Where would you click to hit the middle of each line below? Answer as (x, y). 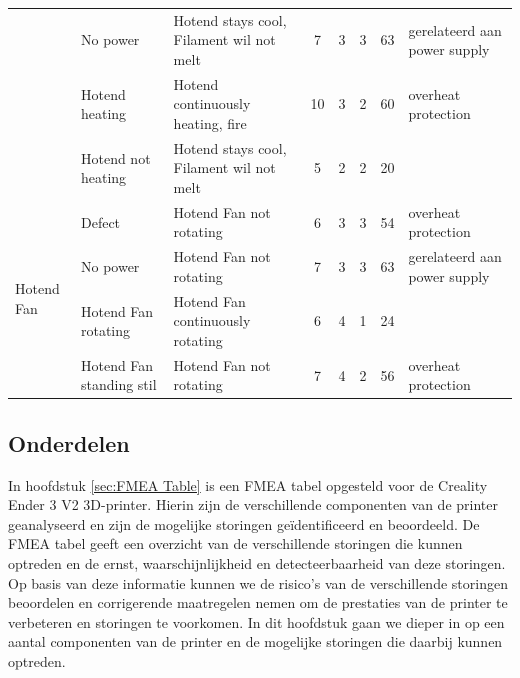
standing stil (118, 384)
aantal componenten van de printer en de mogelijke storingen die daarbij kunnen (255, 641)
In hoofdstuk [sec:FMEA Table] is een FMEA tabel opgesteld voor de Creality (248, 484)
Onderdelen (69, 442)
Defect (100, 221)
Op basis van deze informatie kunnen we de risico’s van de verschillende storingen (258, 582)
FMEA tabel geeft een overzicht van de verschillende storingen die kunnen (235, 543)
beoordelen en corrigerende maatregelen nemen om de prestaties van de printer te (258, 602)
